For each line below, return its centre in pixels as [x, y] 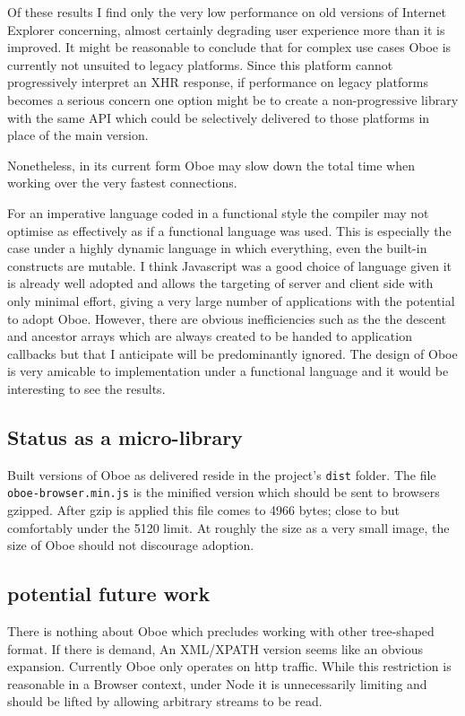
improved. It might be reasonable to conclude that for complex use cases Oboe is [229, 47]
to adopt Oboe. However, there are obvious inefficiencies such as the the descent [227, 318]
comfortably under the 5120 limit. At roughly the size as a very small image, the [228, 527]
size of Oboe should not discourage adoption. [131, 545]
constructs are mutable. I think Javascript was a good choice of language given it [230, 265]
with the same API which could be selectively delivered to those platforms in [219, 117]
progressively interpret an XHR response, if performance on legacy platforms [218, 82]
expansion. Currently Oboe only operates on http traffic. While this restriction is [229, 666]
